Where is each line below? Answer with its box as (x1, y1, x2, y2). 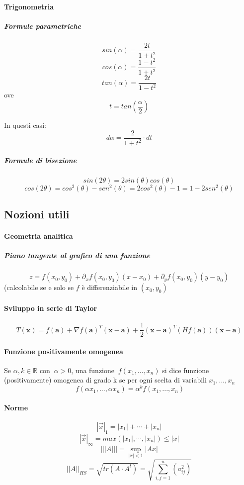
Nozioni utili (4, 206, 70, 222)
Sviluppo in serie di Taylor (4, 302, 97, 313)
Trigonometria (4, 1, 54, 11)
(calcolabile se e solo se (4, 282, 74, 292)
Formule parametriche (4, 20, 81, 31)
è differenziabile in (81, 282, 138, 292)
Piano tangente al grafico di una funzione (4, 250, 151, 261)
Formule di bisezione (4, 155, 77, 165)
